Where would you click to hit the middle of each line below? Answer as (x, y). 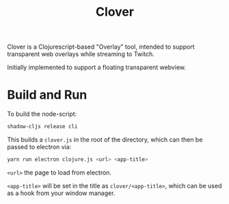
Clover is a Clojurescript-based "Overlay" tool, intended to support (101, 47)
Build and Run (47, 95)
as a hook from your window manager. (61, 193)
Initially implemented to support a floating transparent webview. (97, 67)
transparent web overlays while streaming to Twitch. (81, 54)
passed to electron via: (39, 147)
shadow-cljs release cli (42, 127)
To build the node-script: (42, 114)
